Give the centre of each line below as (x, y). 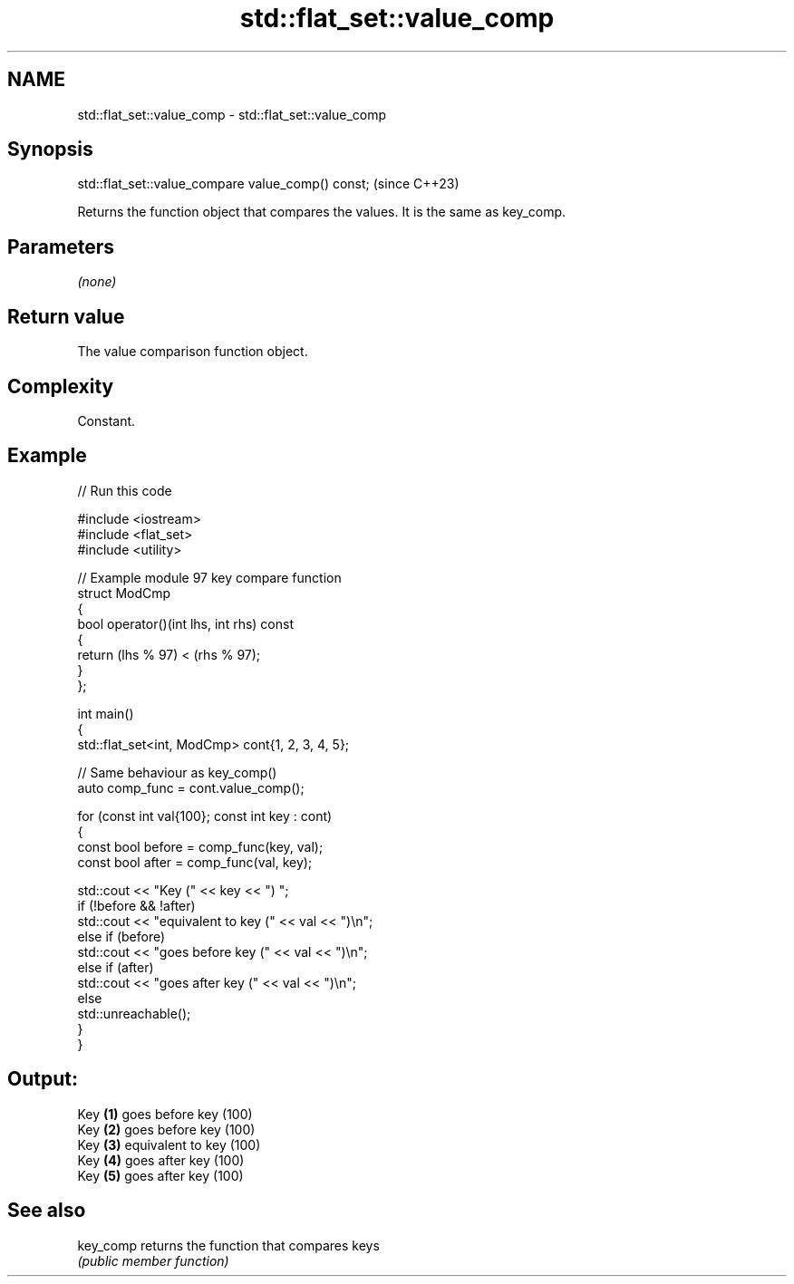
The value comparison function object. (193, 352)
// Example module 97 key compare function (209, 577)
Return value (66, 316)
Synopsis (50, 150)
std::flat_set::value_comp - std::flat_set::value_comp (232, 114)
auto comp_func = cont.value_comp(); (191, 787)
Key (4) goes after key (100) (161, 1160)
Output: (43, 1079)
